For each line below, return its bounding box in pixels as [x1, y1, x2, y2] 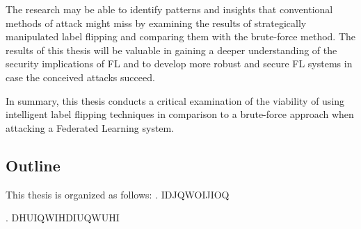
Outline [6, 154, 61, 176]
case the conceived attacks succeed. [6, 69, 155, 84]
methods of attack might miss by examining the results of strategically [6, 15, 307, 30]
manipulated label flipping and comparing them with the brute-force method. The [6, 29, 356, 44]
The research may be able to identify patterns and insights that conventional [6, 2, 333, 16]
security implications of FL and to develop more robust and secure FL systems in [6, 56, 353, 71]
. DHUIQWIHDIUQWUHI [6, 210, 120, 225]
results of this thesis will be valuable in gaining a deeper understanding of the [6, 42, 337, 57]
